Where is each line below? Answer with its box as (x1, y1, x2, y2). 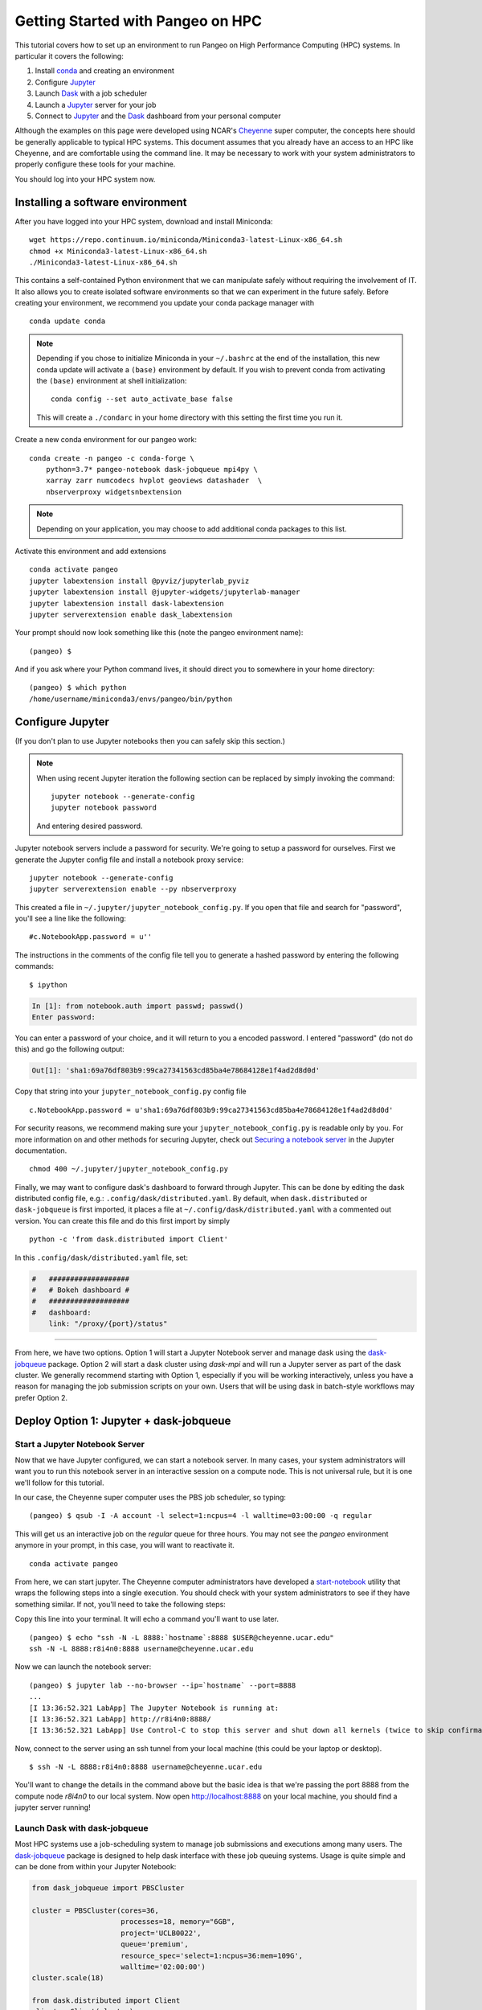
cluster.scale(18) (31, 1974, 104, 1983)
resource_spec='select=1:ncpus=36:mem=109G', (120, 1951, 304, 1960)
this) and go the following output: (14, 1044, 125, 1054)
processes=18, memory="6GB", (120, 1918, 236, 1926)
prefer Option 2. (14, 1393, 68, 1402)
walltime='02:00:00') (120, 1962, 206, 1971)
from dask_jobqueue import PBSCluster (31, 1884, 185, 1893)
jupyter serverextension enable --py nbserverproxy (29, 884, 237, 894)
